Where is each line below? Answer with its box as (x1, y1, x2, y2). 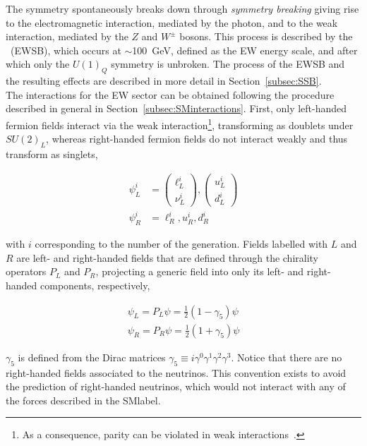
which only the (6, 56, 70, 71)
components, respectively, (40, 278, 150, 293)
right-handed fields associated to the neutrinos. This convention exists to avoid (6, 365, 347, 380)
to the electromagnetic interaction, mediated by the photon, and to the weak (6, 15, 338, 30)
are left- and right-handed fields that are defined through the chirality (16, 250, 319, 265)
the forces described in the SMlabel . (6, 392, 161, 407)
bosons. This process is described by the (179, 29, 353, 44)
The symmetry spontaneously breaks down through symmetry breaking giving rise (6, 1, 359, 16)
